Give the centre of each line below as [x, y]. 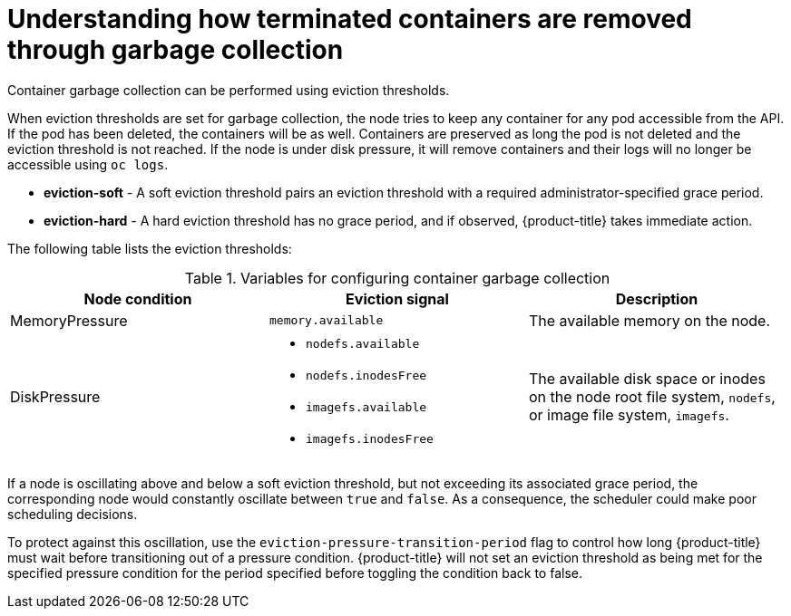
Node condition [138, 298]
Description [657, 298]
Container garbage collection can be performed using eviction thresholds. [229, 90]
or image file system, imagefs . [629, 414]
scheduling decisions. [73, 514]
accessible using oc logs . [88, 164]
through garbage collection [176, 50]
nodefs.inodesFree [366, 375]
